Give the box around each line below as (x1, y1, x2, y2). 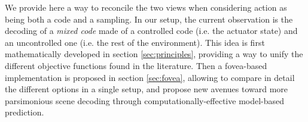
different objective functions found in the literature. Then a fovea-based (5, 59, 267, 71)
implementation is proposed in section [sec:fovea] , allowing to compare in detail (5, 71, 295, 83)
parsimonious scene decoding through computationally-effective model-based (5, 94, 285, 107)
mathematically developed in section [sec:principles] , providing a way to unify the (5, 48, 303, 60)
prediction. (5, 106, 44, 118)
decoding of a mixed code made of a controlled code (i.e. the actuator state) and (5, 24, 298, 37)
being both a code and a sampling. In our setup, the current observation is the (5, 12, 293, 25)
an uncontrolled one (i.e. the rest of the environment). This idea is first (5, 36, 265, 48)
